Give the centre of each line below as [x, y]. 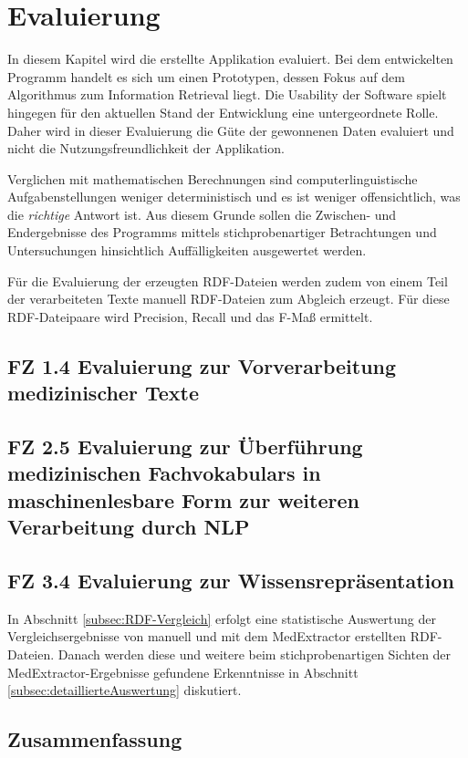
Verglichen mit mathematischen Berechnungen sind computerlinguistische [213, 178]
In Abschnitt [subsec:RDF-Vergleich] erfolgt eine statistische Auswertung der [222, 618]
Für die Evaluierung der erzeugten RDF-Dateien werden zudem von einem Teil [228, 280]
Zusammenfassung [95, 739]
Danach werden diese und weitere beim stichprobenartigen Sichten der [255, 654]
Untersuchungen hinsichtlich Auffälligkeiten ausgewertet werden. [187, 250]
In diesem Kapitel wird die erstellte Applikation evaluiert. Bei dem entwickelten [230, 59]
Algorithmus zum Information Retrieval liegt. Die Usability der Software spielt [227, 94]
